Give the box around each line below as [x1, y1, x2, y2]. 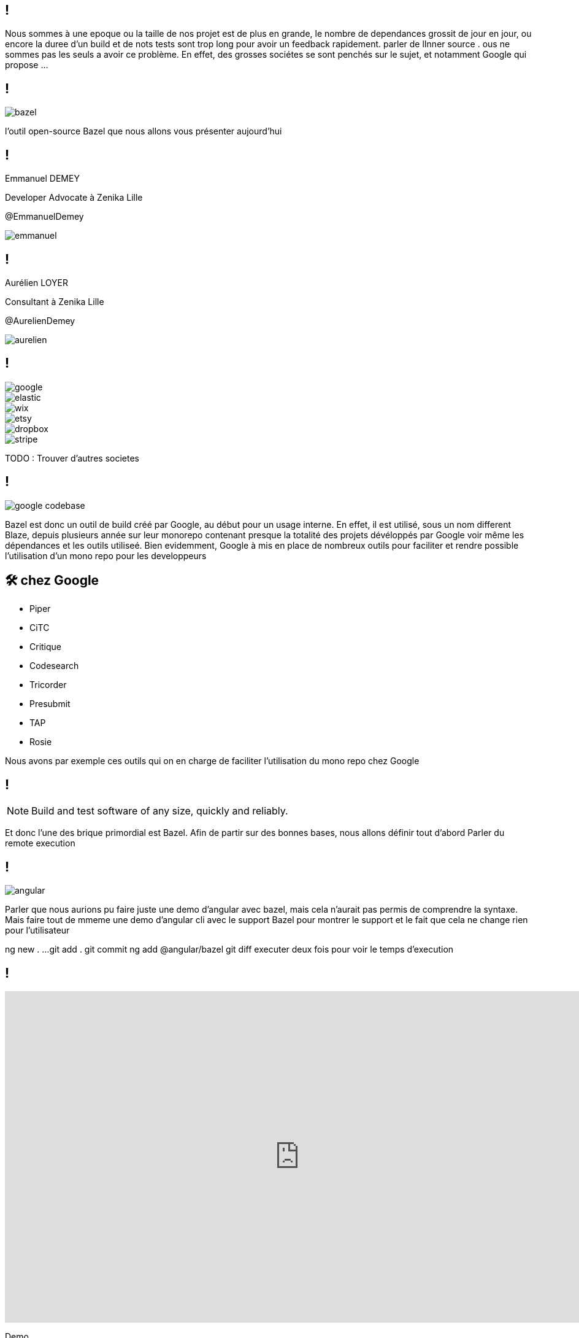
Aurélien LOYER [5, 277, 68, 288]
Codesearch [29, 660, 79, 671]
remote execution [5, 838, 75, 849]
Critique [29, 641, 62, 652]
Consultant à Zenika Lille [5, 296, 104, 307]
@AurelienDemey [5, 315, 75, 326]
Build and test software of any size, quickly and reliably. [31, 805, 288, 818]
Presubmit [29, 698, 71, 710]
